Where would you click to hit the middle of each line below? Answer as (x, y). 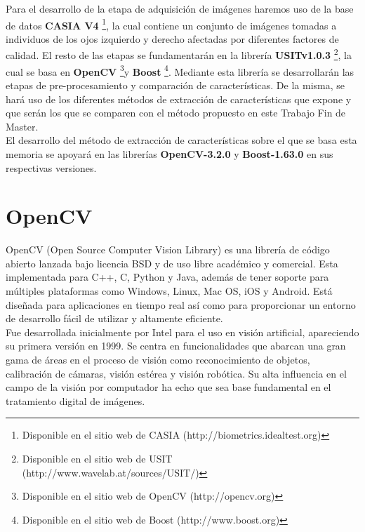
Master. (22, 126)
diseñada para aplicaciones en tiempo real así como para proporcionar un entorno (181, 304)
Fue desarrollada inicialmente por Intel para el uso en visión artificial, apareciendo (182, 332)
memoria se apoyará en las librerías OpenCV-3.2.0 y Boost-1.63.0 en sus (170, 153)
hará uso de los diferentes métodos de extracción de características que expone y (179, 99)
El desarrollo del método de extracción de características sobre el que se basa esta (181, 140)
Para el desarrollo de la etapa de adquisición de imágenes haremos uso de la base (180, 8)
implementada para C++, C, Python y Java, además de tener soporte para (167, 277)
